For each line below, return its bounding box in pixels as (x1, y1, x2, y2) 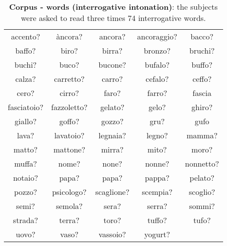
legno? (146, 130, 168, 141)
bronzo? (144, 45, 170, 56)
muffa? (14, 158, 37, 169)
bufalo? (145, 59, 170, 70)
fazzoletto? (51, 101, 88, 113)
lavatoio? (54, 130, 85, 141)
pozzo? (14, 186, 38, 197)
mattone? (53, 144, 85, 155)
